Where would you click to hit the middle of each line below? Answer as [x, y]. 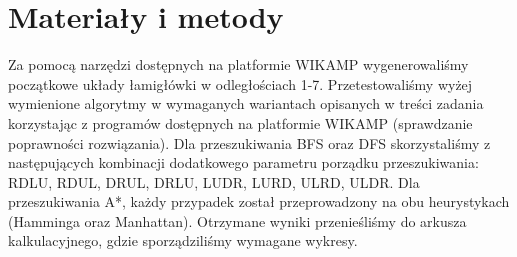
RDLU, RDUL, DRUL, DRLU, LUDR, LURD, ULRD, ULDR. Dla [214, 181]
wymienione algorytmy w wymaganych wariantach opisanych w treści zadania [246, 103]
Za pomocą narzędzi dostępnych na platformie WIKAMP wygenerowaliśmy [238, 64]
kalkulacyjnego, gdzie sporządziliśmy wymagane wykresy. [183, 240]
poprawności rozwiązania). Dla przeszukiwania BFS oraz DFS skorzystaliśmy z [249, 142]
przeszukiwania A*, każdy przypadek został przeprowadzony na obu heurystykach [259, 201]
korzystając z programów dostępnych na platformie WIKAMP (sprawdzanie [240, 122]
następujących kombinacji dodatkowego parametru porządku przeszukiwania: [243, 162]
